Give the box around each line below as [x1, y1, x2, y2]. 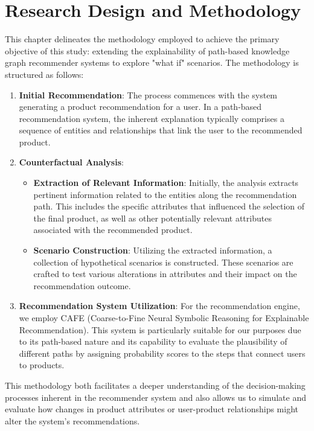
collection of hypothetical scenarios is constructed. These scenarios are [33, 255, 293, 268]
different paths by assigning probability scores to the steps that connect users [19, 346, 306, 359]
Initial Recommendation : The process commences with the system [19, 88, 278, 101]
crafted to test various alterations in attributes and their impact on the [33, 267, 297, 280]
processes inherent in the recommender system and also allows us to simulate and [5, 391, 306, 403]
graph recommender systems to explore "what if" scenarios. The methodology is [5, 56, 299, 69]
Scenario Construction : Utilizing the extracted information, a [33, 244, 272, 257]
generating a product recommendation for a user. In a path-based [19, 100, 262, 113]
